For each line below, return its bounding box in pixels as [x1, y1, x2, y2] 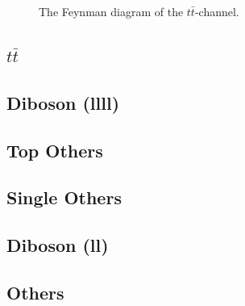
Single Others [6, 185, 122, 210]
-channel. [194, 3, 239, 19]
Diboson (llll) [6, 90, 120, 115]
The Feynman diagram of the [39, 3, 184, 19]
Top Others [6, 137, 103, 162]
